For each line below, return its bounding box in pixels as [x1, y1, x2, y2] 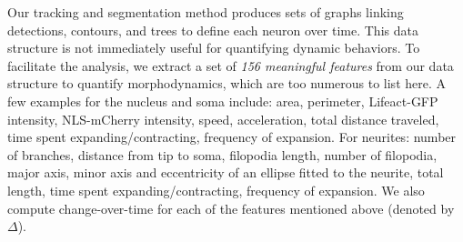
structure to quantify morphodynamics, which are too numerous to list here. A [7, 74, 447, 93]
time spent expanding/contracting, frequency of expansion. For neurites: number [7, 127, 457, 146]
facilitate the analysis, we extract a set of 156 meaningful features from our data [7, 55, 454, 75]
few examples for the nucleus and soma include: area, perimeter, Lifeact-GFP [7, 91, 438, 110]
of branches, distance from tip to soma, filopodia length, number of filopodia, [7, 145, 438, 164]
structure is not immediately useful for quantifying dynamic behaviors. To [7, 38, 420, 57]
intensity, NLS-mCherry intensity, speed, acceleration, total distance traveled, [7, 109, 439, 128]
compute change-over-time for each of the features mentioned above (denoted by [7, 198, 455, 217]
